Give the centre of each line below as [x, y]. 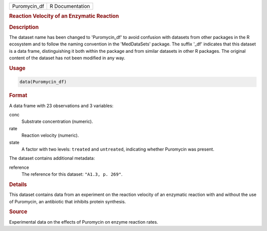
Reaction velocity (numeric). [50, 135]
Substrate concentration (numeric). [57, 121]
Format [18, 95]
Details [18, 184]
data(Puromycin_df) [43, 82]
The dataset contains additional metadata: [52, 158]
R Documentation [70, 6]
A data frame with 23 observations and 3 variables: [61, 106]
